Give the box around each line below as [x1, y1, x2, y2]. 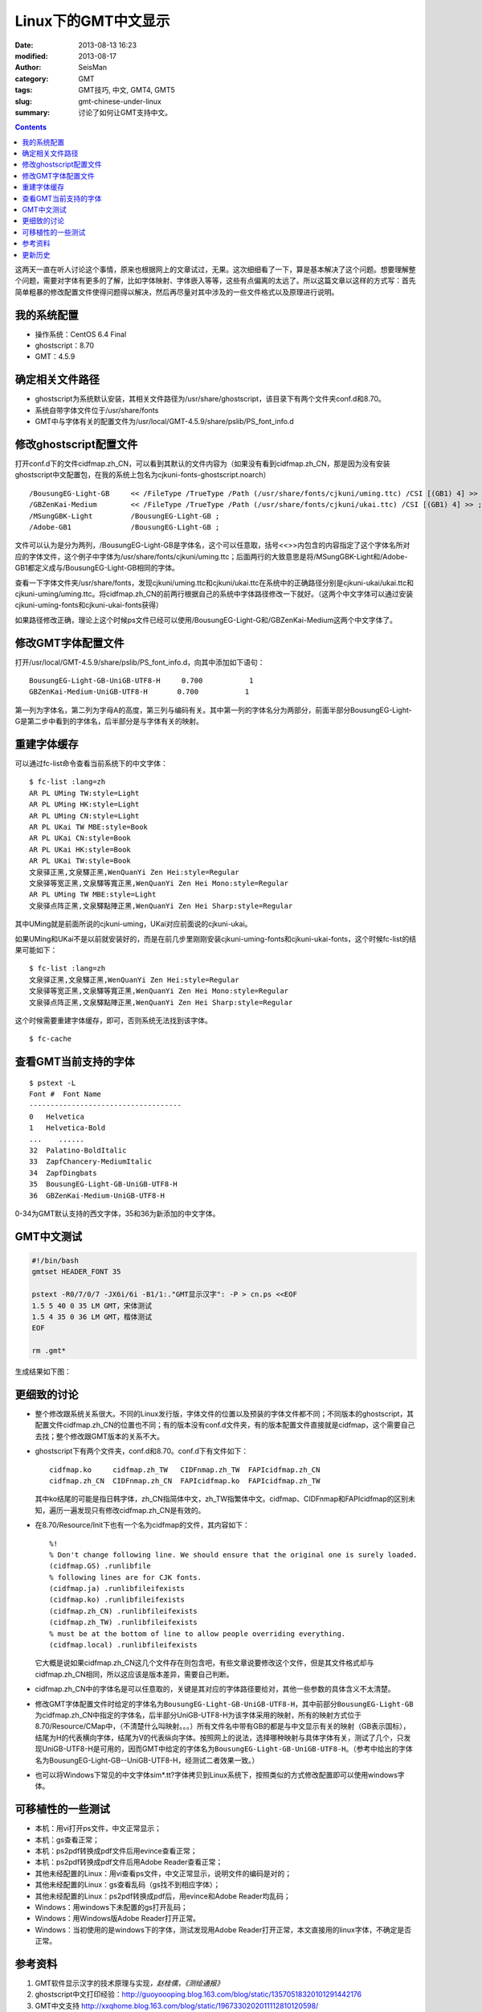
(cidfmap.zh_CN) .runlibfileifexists [49, 1606, 198, 1615]
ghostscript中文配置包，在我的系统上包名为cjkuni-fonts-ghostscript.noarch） [14, 470, 271, 480]
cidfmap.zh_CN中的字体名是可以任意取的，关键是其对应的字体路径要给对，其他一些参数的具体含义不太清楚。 [35, 1684, 395, 1694]
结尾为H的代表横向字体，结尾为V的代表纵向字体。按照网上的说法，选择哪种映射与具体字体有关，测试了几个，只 [35, 1733, 405, 1742]
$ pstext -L [29, 1078, 76, 1087]
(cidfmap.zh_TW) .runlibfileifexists [49, 1618, 198, 1627]
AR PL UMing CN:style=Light [29, 811, 140, 820]
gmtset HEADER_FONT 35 [31, 1268, 121, 1276]
